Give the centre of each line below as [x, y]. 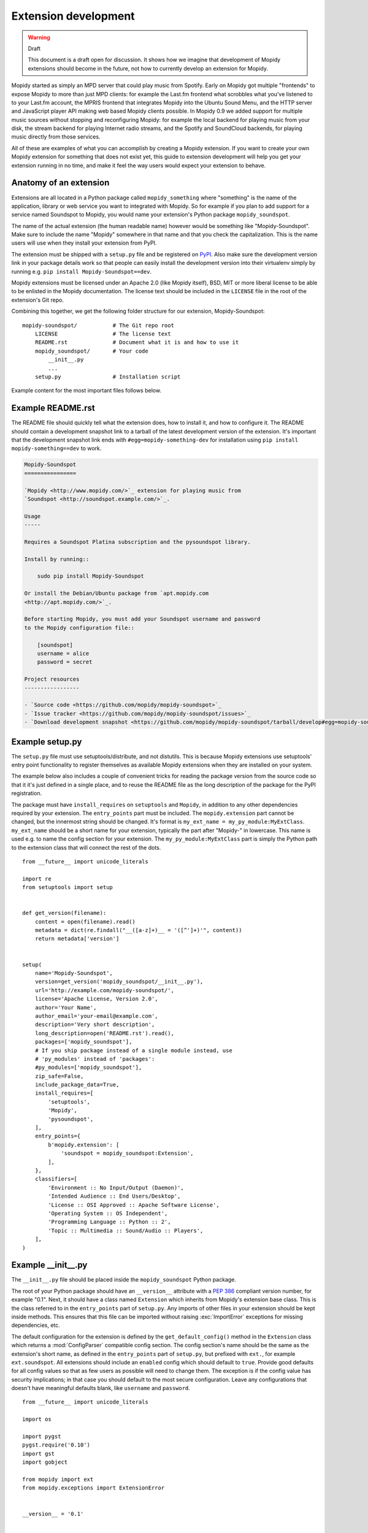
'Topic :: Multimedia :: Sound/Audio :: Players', [126, 1230]
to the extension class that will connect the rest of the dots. [86, 847]
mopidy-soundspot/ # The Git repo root [98, 325]
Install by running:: [57, 559]
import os [37, 1419]
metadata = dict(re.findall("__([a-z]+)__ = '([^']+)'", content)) [138, 930]
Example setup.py [47, 742]
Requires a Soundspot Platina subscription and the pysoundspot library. [137, 542]
